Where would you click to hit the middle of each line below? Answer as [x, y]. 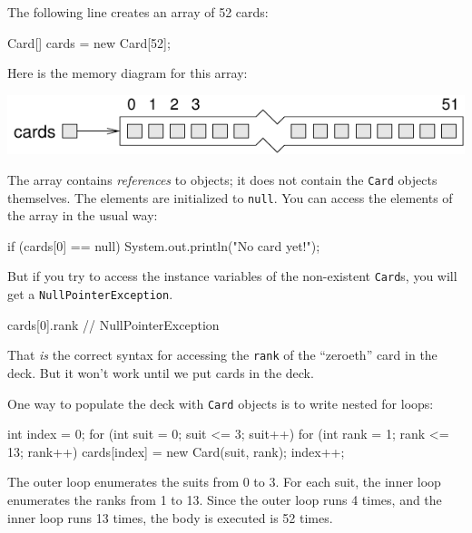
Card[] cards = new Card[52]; [89, 42]
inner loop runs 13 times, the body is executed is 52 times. [170, 517]
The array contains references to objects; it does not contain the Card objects [222, 179]
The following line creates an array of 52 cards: [138, 12]
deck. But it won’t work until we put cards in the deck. [161, 372]
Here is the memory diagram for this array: [128, 73]
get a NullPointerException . [90, 294]
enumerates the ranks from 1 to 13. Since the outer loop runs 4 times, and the [225, 499]
